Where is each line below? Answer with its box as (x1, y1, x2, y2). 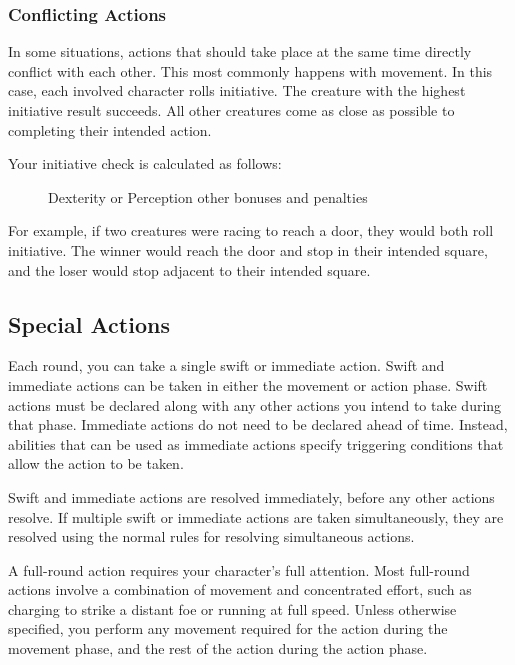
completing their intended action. (8, 119, 212, 140)
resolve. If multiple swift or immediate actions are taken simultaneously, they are (8, 506, 504, 527)
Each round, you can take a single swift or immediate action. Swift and (8, 355, 445, 376)
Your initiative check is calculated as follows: (8, 153, 282, 174)
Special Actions (8, 308, 170, 339)
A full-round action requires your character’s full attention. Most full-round (8, 559, 470, 580)
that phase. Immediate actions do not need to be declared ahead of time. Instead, (8, 414, 508, 435)
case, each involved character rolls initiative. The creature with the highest (8, 80, 466, 101)
